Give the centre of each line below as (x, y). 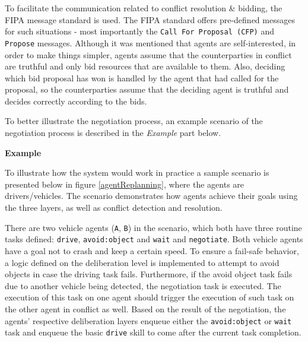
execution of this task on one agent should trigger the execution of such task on (150, 297)
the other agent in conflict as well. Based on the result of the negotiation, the (145, 308)
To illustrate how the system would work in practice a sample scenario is (137, 172)
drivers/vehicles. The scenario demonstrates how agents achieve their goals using (151, 196)
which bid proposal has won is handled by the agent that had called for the (142, 77)
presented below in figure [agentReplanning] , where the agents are (125, 184)
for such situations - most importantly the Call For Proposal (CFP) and (139, 31)
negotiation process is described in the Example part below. (113, 133)
